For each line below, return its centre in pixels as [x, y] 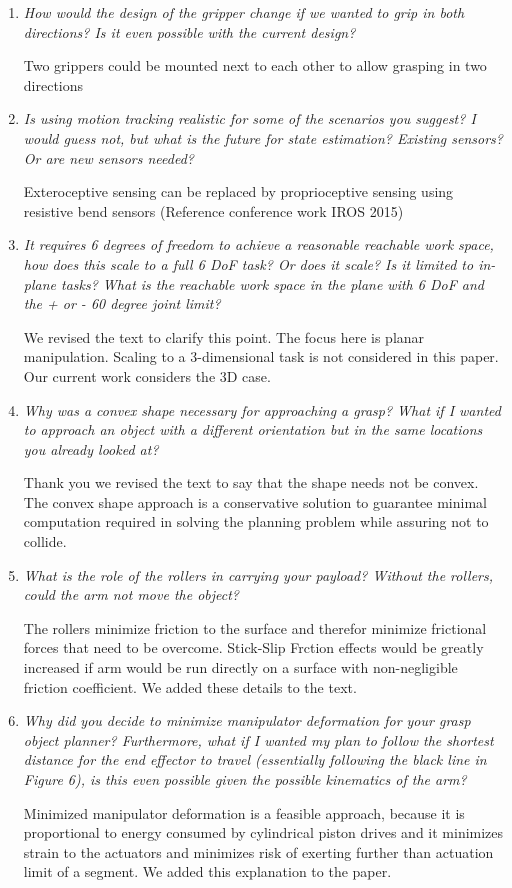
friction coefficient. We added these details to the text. [190, 686]
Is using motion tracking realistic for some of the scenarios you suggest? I [249, 118]
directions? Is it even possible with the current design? [189, 31]
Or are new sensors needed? [108, 157]
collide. [45, 541]
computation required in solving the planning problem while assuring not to [256, 521]
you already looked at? [91, 448]
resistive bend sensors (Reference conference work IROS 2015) [213, 210]
